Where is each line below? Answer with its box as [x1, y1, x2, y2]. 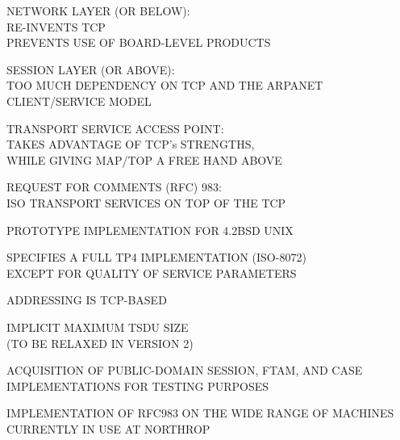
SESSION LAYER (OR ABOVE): [6, 61, 175, 78]
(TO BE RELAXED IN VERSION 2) [6, 334, 194, 351]
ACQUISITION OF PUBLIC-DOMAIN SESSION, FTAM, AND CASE [6, 362, 363, 379]
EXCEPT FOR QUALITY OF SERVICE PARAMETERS [6, 264, 297, 281]
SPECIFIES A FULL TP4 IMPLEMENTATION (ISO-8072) [6, 249, 306, 266]
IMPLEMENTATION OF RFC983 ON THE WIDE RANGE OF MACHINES [6, 404, 394, 421]
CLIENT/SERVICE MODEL [6, 92, 152, 109]
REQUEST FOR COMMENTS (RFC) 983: [6, 178, 222, 195]
